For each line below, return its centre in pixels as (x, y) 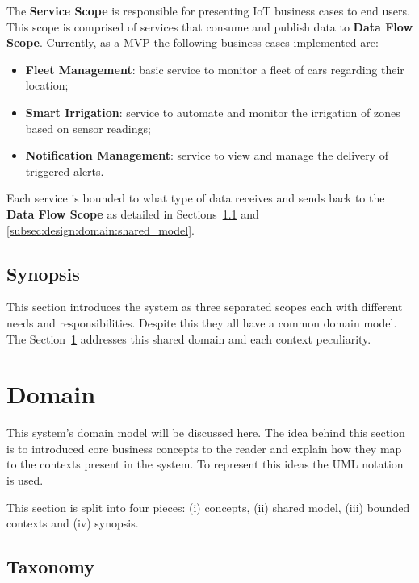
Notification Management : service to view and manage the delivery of (207, 155)
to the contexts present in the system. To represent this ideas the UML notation (205, 464)
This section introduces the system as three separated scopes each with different (205, 307)
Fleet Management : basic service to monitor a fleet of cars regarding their (215, 69)
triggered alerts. (65, 171)
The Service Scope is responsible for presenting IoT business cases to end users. (208, 10)
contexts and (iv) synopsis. (73, 523)
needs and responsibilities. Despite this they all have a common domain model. (202, 322)
